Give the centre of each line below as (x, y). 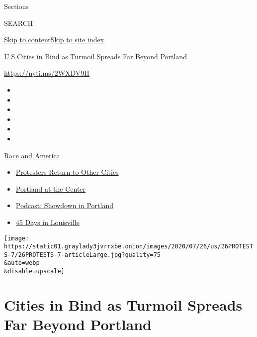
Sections (16, 6)
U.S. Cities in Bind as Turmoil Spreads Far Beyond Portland (95, 56)
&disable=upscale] (34, 272)
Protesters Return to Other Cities (67, 172)
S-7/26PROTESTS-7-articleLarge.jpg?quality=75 (82, 255)
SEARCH (19, 23)
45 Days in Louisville (47, 222)
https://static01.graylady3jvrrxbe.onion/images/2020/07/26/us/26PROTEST (129, 247)
